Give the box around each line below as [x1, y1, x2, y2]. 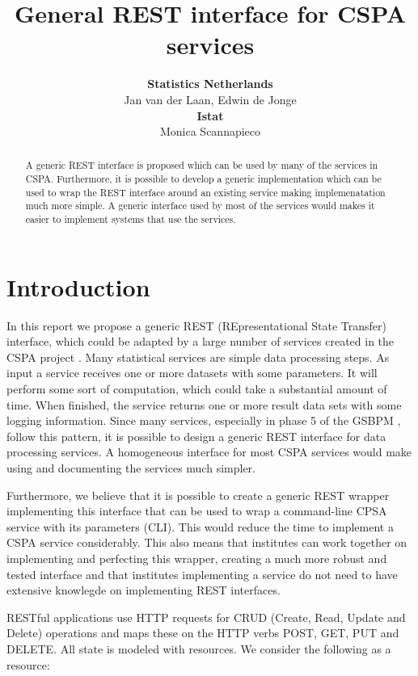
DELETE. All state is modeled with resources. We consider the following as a [6, 640, 391, 657]
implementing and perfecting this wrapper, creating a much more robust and [6, 550, 387, 567]
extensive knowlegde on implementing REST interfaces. [6, 582, 281, 598]
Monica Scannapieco [159, 123, 261, 140]
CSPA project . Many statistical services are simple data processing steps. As [6, 348, 390, 365]
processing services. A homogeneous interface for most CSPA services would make [6, 443, 412, 460]
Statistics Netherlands [147, 75, 273, 92]
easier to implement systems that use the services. [25, 212, 236, 226]
